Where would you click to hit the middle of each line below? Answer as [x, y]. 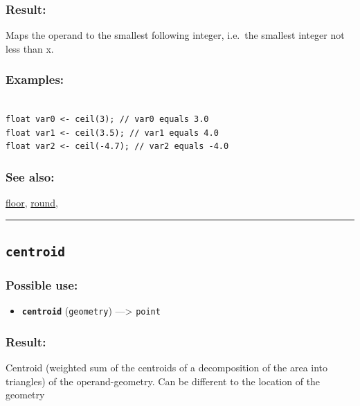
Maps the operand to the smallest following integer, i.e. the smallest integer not [175, 35]
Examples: [35, 79]
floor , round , [32, 203]
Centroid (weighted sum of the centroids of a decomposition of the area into [167, 368]
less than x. [30, 48]
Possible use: [42, 285]
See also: [30, 176]
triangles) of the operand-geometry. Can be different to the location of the [163, 381]
